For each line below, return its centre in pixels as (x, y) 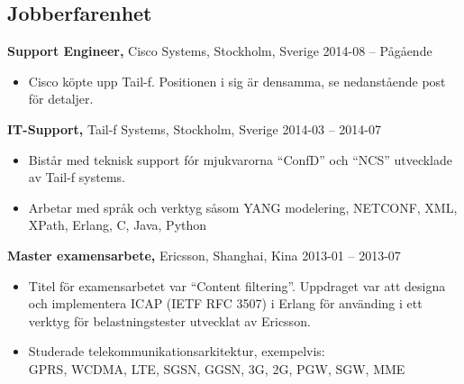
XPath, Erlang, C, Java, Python (118, 225)
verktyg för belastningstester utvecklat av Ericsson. (169, 320)
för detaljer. (61, 99)
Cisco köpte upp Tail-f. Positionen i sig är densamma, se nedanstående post (237, 81)
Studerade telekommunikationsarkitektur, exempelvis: (177, 351)
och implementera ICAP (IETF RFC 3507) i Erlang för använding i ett (225, 303)
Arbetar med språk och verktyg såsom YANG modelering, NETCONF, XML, (243, 207)
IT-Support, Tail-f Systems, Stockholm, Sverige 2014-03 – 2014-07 (195, 128)
